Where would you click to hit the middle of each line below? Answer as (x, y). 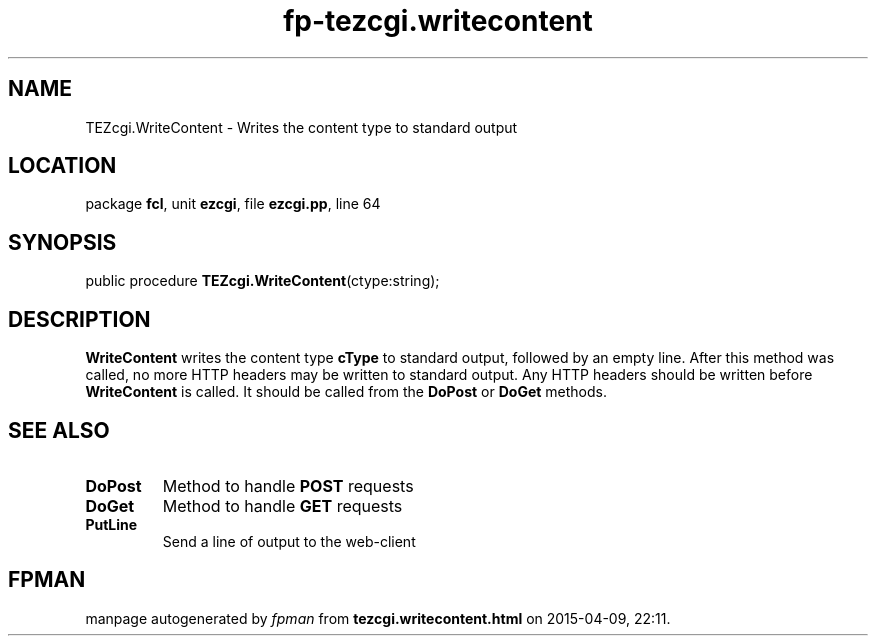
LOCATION (62, 166)
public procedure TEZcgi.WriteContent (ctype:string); (262, 281)
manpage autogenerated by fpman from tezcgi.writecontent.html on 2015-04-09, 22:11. (378, 618)
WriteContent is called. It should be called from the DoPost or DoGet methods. (346, 392)
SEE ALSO (59, 430)
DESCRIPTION (79, 319)
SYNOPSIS (62, 242)
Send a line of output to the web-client (289, 541)
